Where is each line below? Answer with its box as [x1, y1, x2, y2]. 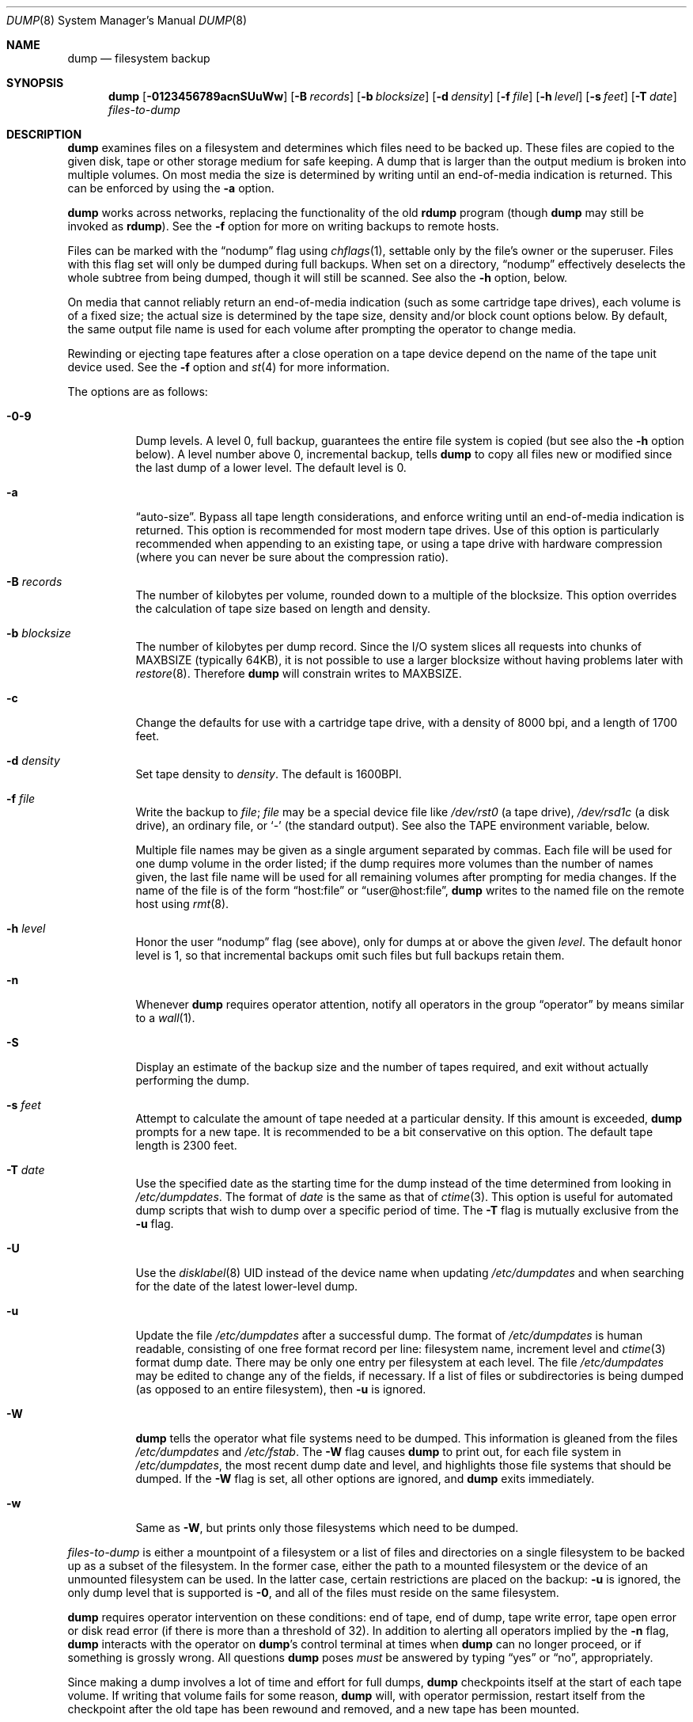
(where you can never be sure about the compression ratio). [135, 550, 449, 564]
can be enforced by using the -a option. [67, 181, 275, 195]
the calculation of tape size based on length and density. [135, 602, 430, 615]
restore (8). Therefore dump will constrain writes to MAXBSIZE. [135, 667, 462, 680]
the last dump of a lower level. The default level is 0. [135, 461, 407, 474]
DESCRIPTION [6, 127, 82, 141]
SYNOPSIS [6, 76, 64, 89]
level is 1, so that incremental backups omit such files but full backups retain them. [135, 948, 565, 962]
